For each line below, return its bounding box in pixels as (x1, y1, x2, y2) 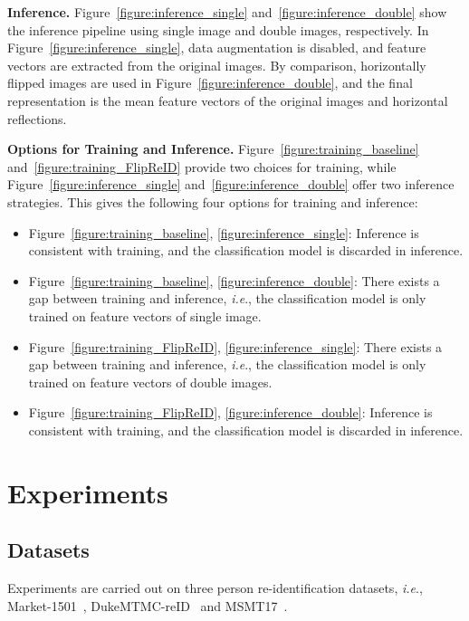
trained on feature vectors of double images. (28, 372, 273, 391)
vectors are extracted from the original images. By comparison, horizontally (7, 55, 426, 74)
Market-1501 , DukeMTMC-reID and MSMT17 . (7, 596, 288, 615)
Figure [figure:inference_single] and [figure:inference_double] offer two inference (7, 175, 455, 194)
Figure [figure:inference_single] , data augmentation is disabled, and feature (7, 38, 426, 57)
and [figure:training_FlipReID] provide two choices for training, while (7, 157, 397, 176)
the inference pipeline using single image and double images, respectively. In (7, 20, 429, 39)
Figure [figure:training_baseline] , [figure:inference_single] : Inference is (28, 223, 419, 242)
